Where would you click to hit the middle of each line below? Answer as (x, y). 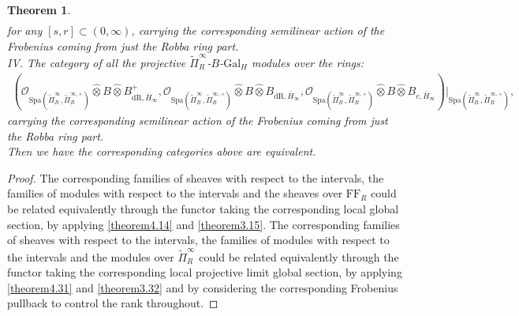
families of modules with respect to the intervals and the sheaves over (175, 193)
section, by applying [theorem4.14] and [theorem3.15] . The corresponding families (203, 224)
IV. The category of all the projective (97, 63)
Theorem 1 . (39, 9)
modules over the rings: (308, 63)
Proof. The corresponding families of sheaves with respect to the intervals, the (196, 177)
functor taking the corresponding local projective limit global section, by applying (205, 272)
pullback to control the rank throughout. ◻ (113, 303)
